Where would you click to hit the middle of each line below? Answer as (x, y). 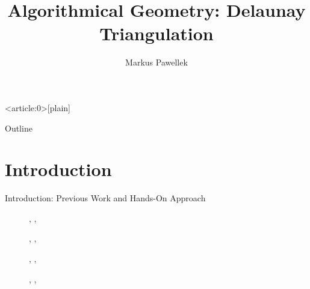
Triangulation (157, 33)
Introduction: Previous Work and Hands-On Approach (105, 198)
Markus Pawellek (157, 62)
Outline (19, 128)
